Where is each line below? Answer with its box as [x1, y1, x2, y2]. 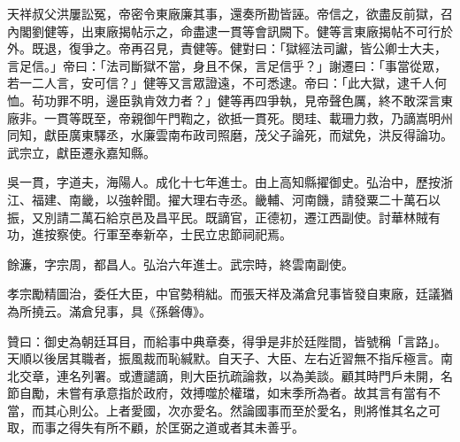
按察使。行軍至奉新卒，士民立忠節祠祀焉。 [43, 225, 292, 244]
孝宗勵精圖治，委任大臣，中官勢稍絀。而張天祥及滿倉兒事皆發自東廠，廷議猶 [7, 284, 453, 303]
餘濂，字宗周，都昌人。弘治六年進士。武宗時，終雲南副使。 [7, 254, 354, 273]
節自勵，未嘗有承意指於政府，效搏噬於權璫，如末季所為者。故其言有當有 [7, 384, 428, 402]
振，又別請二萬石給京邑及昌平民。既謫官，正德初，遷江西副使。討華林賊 [7, 207, 428, 226]
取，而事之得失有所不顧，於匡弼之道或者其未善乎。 [7, 418, 304, 437]
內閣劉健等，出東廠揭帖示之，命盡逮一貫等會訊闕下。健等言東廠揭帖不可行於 [7, 21, 453, 40]
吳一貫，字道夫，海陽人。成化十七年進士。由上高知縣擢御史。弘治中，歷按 [7, 173, 441, 191]
